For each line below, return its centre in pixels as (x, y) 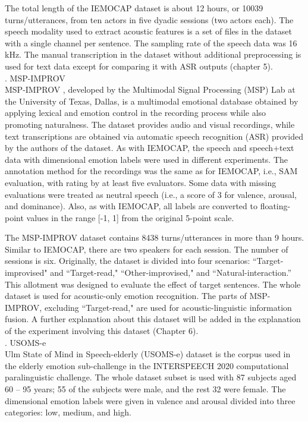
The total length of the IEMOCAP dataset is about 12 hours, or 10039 (134, 8)
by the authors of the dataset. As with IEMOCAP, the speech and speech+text (150, 148)
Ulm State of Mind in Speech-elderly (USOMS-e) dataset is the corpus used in (148, 354)
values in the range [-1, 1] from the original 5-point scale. (130, 217)
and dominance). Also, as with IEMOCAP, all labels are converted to (131, 206)
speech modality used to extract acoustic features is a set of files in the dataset (148, 31)
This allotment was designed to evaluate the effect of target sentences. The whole (153, 284)
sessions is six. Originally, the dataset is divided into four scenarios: (128, 261)
